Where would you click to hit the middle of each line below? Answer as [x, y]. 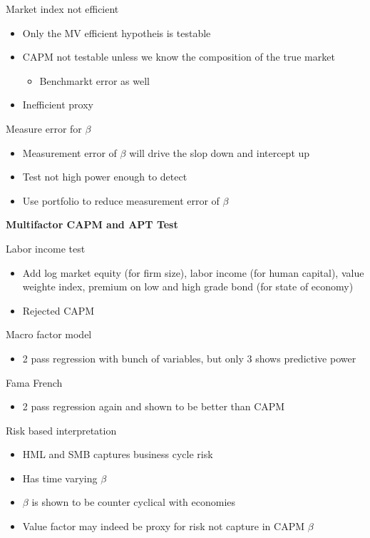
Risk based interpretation [61, 430]
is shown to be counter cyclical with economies [134, 502]
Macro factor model [49, 334]
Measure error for [44, 128]
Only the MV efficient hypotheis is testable [117, 32]
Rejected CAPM [58, 310]
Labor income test [46, 248]
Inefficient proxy [58, 105]
